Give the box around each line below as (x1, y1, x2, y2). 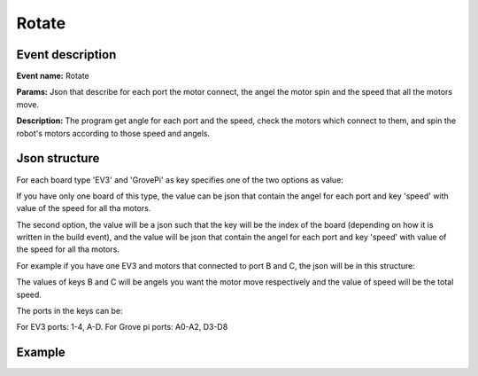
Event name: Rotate (16, 71, 90, 82)
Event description (16, 47, 117, 62)
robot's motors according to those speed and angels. (16, 128, 211, 138)
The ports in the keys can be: (16, 306, 123, 317)
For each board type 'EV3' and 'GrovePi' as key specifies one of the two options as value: (16, 174, 344, 185)
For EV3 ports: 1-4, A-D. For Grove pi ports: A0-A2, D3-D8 (16, 322, 228, 333)
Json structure (16, 151, 100, 166)
